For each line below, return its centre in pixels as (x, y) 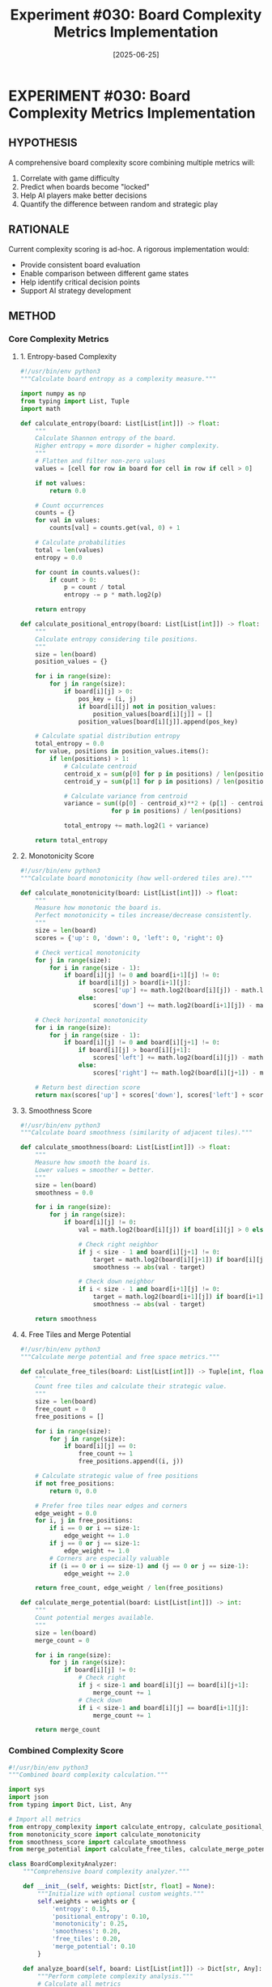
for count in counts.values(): (88, 572)
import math (40, 408)
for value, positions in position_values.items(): (122, 751)
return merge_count (68, 1730)
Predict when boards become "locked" (85, 186)
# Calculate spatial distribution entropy (108, 736)
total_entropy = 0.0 (70, 744)
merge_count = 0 (62, 1640)
